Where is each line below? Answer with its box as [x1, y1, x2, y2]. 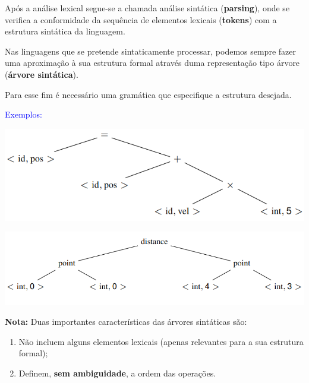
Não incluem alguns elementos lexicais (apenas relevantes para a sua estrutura [18, 335, 304, 347]
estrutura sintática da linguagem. [5, 25, 125, 37]
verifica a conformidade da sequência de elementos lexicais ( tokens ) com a [5, 13, 277, 26]
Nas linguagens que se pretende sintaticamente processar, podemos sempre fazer [5, 45, 296, 57]
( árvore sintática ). [5, 68, 78, 80]
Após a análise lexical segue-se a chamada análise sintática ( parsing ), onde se [5, 2, 290, 14]
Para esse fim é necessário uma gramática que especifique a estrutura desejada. [5, 88, 292, 100]
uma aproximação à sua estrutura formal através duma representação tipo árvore [5, 56, 300, 69]
